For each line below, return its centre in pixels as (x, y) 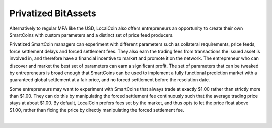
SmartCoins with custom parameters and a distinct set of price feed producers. (91, 35)
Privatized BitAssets (53, 13)
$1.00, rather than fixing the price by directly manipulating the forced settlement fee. (97, 110)
